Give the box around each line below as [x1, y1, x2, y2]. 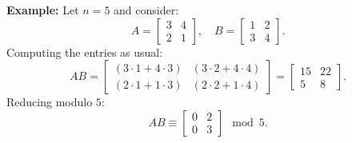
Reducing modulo [6, 93, 93, 110]
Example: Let [6, 2, 79, 18]
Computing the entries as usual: [6, 43, 163, 60]
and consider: [114, 2, 179, 18]
